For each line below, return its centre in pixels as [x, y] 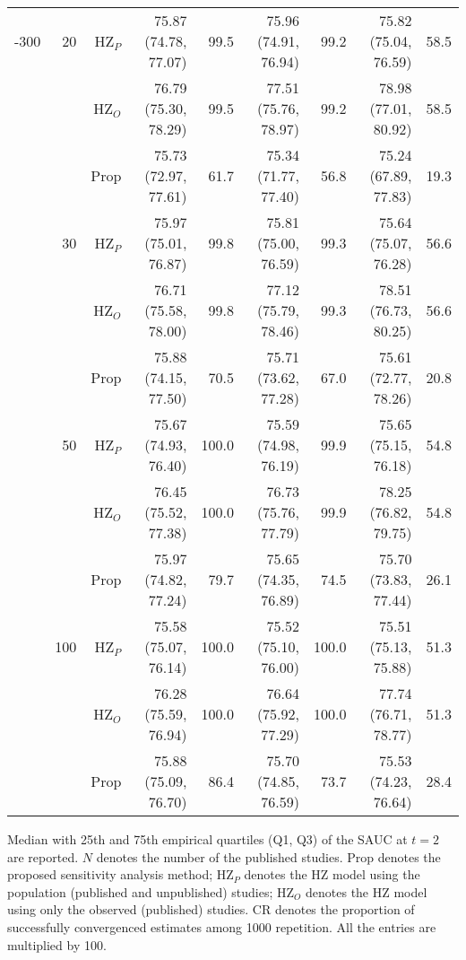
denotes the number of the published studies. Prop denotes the [268, 856]
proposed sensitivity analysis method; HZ [121, 874]
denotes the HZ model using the [332, 874]
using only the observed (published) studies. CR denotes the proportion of [211, 909]
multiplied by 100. [57, 944]
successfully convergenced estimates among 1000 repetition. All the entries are [222, 926]
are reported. [43, 856]
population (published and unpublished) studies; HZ [151, 891]
